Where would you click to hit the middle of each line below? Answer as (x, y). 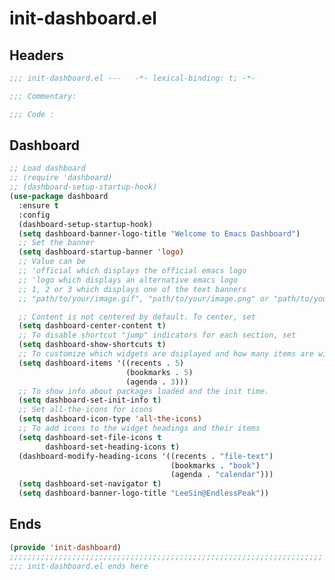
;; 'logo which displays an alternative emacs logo (128, 280)
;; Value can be (52, 262)
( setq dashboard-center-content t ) (92, 326)
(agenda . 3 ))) (157, 382)
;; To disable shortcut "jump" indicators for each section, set (157, 335)
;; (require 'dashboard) (61, 178)
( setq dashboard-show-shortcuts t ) (92, 345)
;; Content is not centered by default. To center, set (137, 317)
